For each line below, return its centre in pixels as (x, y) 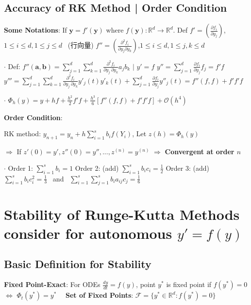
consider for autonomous (88, 233)
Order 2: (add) (97, 168)
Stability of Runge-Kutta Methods (122, 214)
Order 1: (20, 168)
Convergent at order (200, 152)
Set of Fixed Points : (100, 295)
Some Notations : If (35, 30)
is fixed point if (189, 284)
